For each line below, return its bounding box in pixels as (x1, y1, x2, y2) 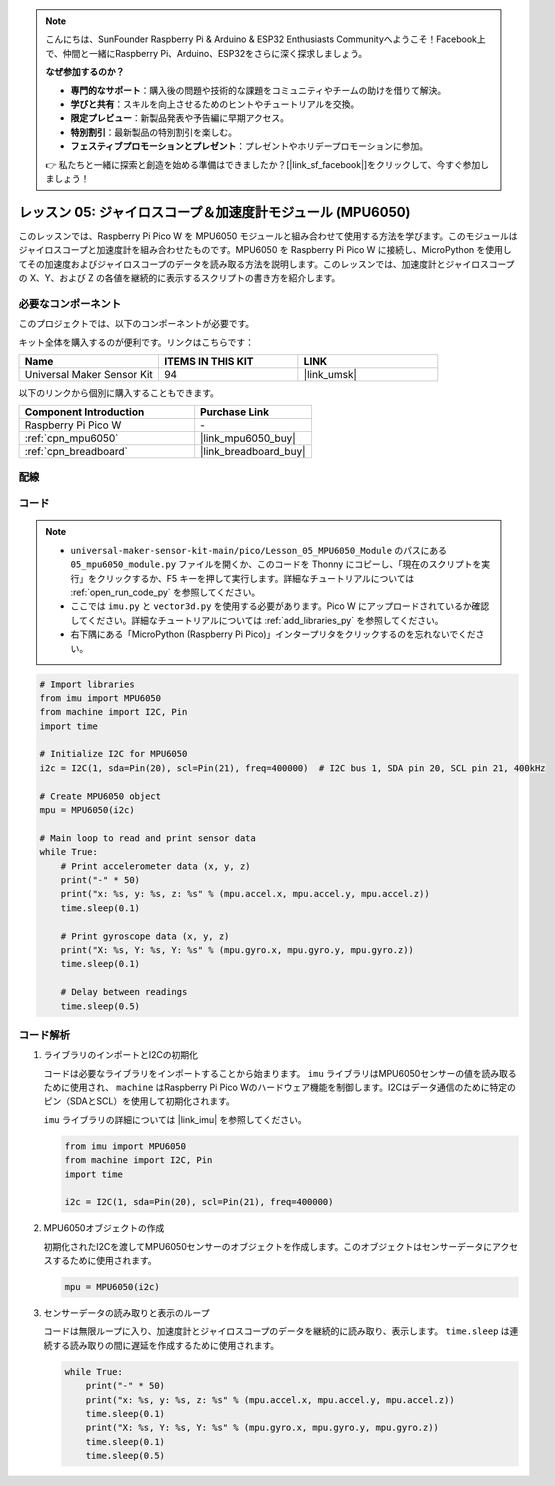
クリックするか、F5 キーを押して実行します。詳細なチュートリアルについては (96, 572, 415, 584)
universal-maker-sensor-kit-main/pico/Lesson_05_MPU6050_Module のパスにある (70, 544, 448, 556)
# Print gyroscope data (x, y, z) (60, 930, 230, 942)
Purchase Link (200, 405, 270, 419)
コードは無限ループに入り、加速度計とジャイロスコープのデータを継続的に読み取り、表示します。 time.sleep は (43, 1325, 510, 1337)
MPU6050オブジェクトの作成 (43, 1222, 165, 1234)
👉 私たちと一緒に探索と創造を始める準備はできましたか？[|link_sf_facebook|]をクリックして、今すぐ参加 (45, 158, 481, 170)
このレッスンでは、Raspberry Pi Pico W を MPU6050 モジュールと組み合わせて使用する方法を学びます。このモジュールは (18, 230, 519, 242)
